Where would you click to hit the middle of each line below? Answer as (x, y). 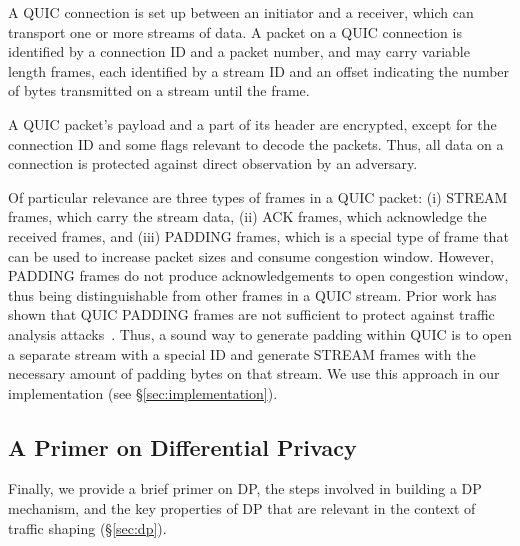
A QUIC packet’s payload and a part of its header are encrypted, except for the (252, 123)
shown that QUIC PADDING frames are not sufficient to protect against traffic (251, 314)
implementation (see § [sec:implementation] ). (143, 392)
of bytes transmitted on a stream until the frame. (159, 90)
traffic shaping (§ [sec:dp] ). (87, 527)
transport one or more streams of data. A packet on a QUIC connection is (235, 31)
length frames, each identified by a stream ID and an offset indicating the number (259, 70)
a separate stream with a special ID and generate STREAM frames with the (242, 353)
